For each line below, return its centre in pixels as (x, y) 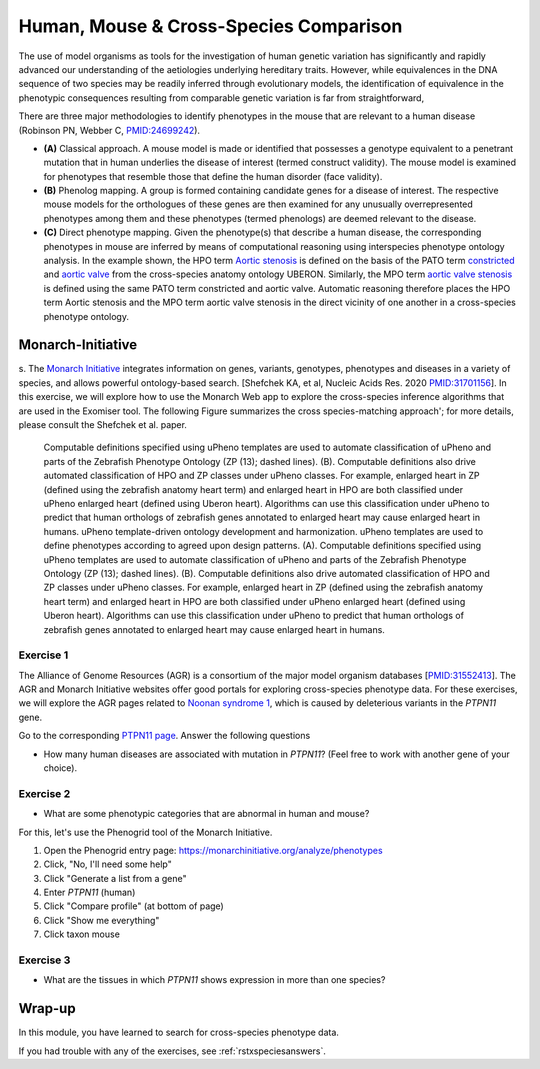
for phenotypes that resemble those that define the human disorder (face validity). (213, 176)
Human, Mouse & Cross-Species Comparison (210, 26)
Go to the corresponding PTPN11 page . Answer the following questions (164, 736)
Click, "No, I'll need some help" (107, 864)
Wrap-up (47, 1008)
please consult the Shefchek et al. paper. (102, 425)
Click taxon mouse (81, 934)
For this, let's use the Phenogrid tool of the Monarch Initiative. (145, 832)
